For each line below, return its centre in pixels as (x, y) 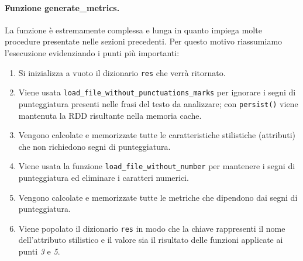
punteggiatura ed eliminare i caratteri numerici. (104, 177)
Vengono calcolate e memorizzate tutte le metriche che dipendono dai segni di (158, 197)
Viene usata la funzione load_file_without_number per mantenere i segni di (157, 166)
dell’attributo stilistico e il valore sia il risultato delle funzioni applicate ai (151, 240)
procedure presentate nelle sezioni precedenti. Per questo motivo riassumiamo (144, 41)
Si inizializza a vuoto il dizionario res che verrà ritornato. (122, 72)
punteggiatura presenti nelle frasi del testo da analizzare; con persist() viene (158, 103)
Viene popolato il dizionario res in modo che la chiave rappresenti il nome (152, 228)
